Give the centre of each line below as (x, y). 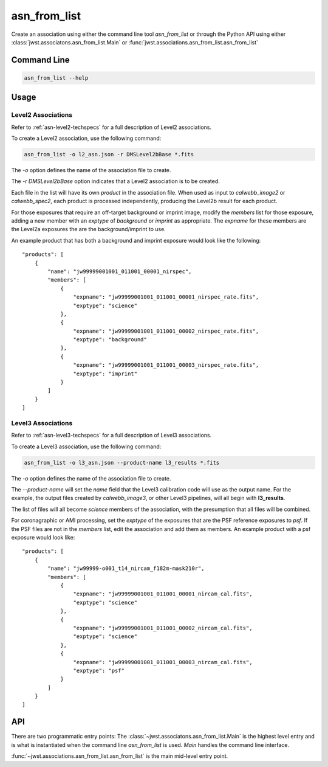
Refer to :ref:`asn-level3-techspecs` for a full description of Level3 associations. (111, 436)
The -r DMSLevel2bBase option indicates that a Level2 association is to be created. (115, 181)
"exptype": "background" (110, 340)
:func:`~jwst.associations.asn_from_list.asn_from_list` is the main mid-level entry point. (120, 756)
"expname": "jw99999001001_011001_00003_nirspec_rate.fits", (166, 365)
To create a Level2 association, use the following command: (86, 138)
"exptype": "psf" (99, 670)
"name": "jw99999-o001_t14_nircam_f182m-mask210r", (126, 568)
